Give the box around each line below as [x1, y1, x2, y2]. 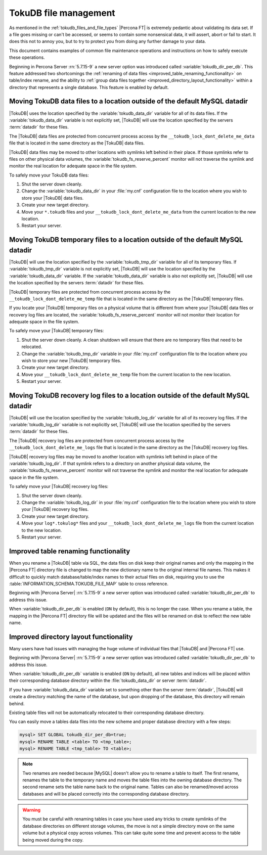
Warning [22, 807, 41, 813]
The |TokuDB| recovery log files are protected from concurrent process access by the [9, 438, 184, 444]
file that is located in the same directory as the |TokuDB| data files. [9, 140, 145, 146]
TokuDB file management [9, 7, 116, 18]
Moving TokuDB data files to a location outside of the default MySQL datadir [9, 97, 248, 106]
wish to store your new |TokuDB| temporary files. [21, 358, 122, 363]
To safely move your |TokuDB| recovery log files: [9, 484, 109, 490]
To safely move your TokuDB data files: [9, 172, 89, 178]
